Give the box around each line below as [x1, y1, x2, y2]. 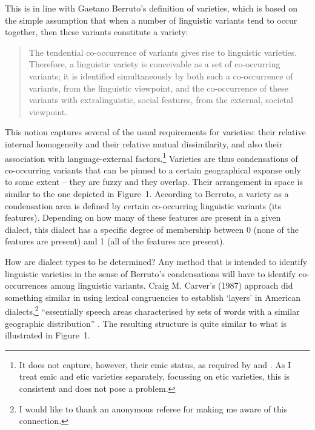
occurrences [5, 279, 48, 292]
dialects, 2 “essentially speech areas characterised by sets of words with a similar [5, 303, 300, 317]
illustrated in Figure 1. [5, 329, 90, 341]
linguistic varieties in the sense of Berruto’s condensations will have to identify [5, 267, 296, 280]
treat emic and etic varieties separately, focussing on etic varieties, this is [19, 370, 290, 383]
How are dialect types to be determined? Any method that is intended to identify [5, 255, 308, 267]
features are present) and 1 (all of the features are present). [5, 235, 225, 247]
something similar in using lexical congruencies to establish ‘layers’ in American [5, 291, 300, 303]
